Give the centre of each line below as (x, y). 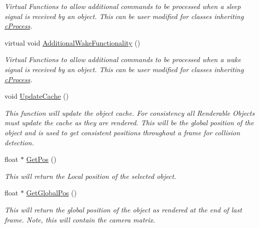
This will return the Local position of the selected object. (90, 176)
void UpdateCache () (37, 96)
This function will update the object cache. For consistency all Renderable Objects (130, 112)
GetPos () (41, 159)
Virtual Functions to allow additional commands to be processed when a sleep (123, 6)
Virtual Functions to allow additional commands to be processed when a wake (123, 59)
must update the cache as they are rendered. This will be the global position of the (129, 123)
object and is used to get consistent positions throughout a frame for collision (122, 132)
